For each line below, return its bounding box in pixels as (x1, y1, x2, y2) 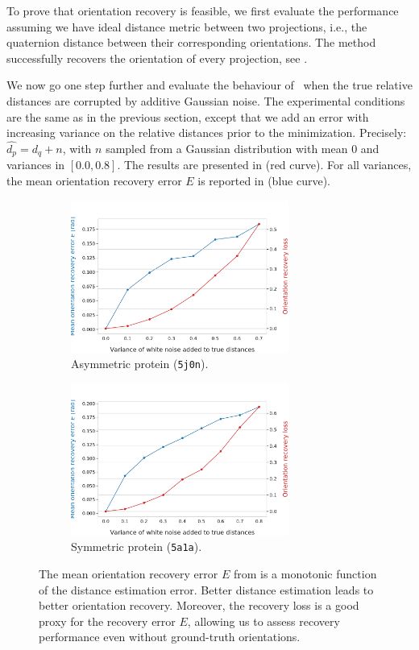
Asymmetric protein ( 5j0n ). (71, 355, 209, 372)
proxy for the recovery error (39, 612, 176, 629)
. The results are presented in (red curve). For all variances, (117, 156, 412, 173)
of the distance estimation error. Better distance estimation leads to (39, 581, 374, 598)
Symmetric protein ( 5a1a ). (71, 538, 202, 555)
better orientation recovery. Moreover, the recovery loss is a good (39, 597, 359, 614)
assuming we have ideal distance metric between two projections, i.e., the (6, 18, 367, 35)
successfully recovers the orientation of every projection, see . (6, 49, 308, 66)
